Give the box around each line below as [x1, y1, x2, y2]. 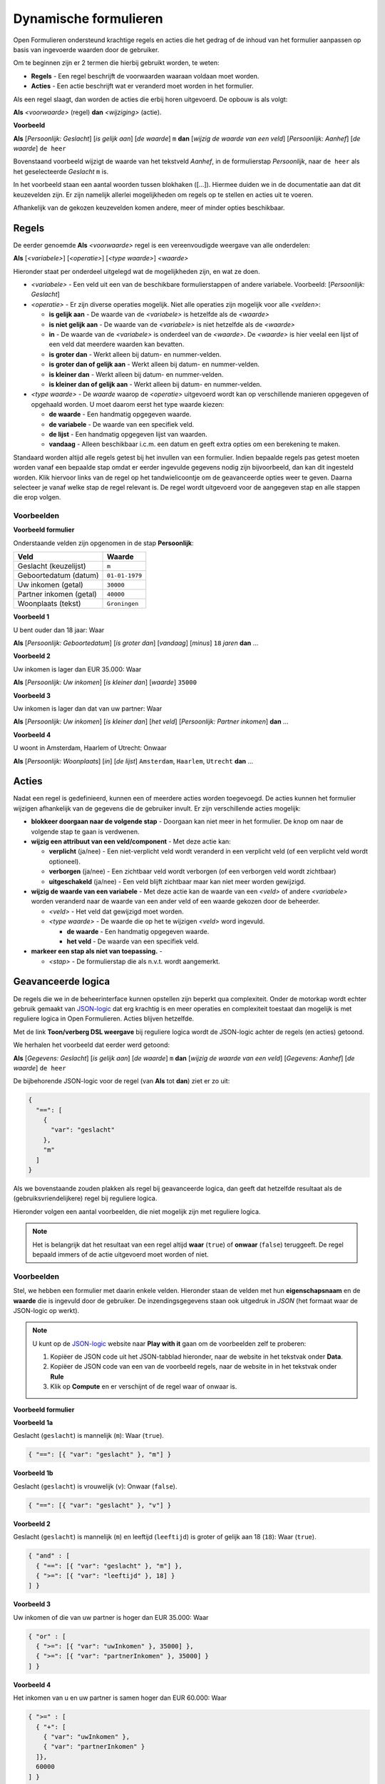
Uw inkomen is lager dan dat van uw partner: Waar [13, 704, 163, 713]
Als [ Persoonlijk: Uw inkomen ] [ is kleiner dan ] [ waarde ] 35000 [13, 678, 197, 686]
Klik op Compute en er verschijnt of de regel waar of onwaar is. [50, 1382, 237, 1391]
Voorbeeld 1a [13, 1419, 53, 1427]
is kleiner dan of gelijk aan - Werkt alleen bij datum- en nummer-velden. [48, 380, 262, 388]
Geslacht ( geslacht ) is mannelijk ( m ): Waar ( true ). [13, 1431, 164, 1440]
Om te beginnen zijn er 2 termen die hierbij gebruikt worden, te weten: [13, 59, 220, 67]
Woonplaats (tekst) [17, 599, 81, 609]
